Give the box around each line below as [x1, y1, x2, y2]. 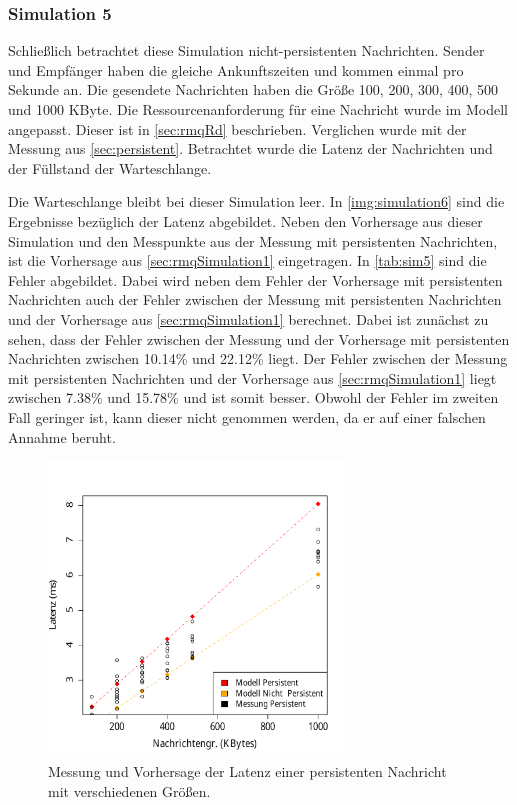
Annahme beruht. [8, 426, 116, 447]
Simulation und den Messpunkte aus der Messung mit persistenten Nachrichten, [8, 230, 498, 251]
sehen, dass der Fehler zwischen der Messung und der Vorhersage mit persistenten [8, 328, 510, 349]
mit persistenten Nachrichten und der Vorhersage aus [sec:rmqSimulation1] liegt [8, 367, 497, 388]
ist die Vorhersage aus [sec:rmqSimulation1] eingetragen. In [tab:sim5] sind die [8, 250, 487, 271]
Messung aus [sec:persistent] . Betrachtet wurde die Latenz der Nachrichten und [8, 138, 493, 159]
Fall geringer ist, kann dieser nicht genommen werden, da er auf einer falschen [8, 406, 486, 427]
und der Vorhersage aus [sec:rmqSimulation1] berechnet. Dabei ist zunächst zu [8, 308, 489, 329]
